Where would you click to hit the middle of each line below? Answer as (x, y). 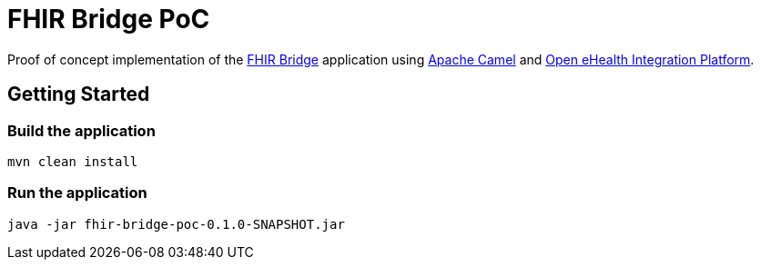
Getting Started (79, 94)
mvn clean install (73, 161)
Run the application (77, 193)
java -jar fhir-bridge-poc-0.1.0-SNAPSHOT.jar (176, 224)
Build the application (81, 130)
